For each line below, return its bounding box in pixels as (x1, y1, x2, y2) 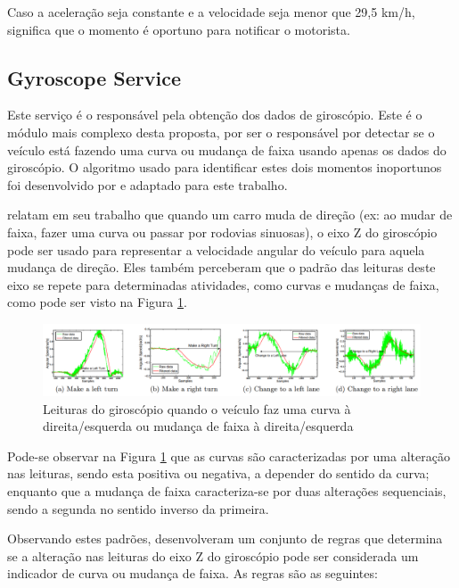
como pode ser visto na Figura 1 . (7, 293, 187, 311)
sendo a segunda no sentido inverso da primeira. (7, 499, 269, 518)
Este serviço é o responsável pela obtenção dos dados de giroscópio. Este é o (7, 105, 422, 124)
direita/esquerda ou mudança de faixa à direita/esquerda (43, 417, 354, 435)
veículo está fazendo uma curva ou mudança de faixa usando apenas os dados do (7, 140, 447, 159)
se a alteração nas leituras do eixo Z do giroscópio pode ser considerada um (7, 546, 419, 565)
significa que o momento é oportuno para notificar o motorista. (7, 20, 350, 38)
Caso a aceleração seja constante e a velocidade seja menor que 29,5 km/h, (7, 3, 415, 21)
